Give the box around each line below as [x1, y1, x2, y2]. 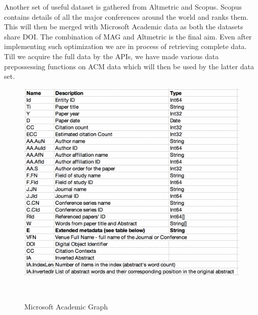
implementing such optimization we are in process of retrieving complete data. [4, 41, 247, 52]
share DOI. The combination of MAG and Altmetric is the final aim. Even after [4, 31, 252, 41]
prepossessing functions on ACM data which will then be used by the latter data [4, 61, 254, 71]
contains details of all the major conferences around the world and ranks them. [4, 11, 249, 22]
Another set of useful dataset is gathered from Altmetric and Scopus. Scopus [4, 2, 242, 12]
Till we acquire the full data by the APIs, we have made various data [4, 51, 219, 61]
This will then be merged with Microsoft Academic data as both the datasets [4, 21, 243, 32]
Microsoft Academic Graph [24, 301, 108, 311]
